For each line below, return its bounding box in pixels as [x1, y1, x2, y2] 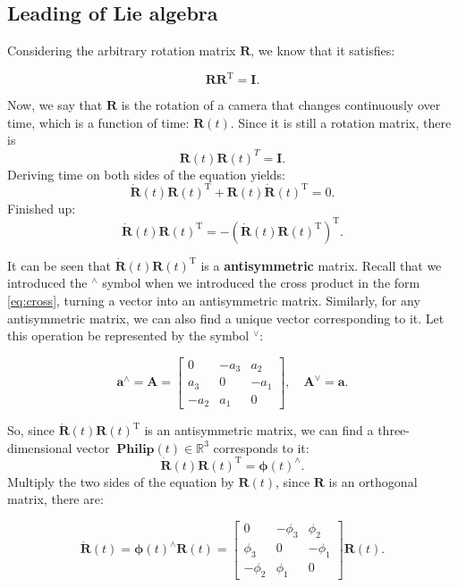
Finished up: [7, 198, 76, 217]
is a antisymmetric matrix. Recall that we [200, 256, 442, 274]
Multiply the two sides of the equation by [7, 472, 234, 491]
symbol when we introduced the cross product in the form [102, 273, 420, 292]
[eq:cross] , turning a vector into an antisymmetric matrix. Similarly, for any [7, 290, 420, 309]
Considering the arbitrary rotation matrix [7, 41, 236, 60]
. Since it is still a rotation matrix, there [230, 113, 452, 131]
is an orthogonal [328, 472, 418, 491]
